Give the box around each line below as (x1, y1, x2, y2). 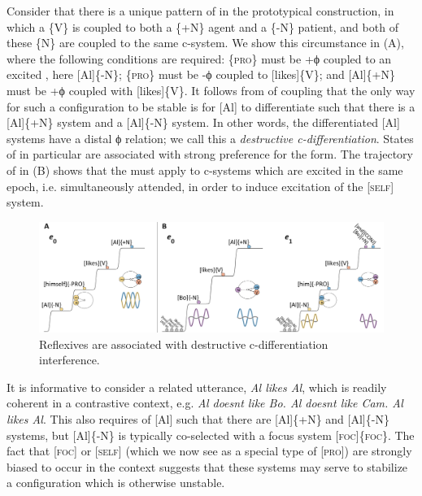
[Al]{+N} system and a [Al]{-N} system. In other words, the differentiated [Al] (7, 114, 400, 131)
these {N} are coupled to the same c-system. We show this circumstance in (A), (7, 34, 404, 51)
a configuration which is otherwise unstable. (7, 474, 225, 491)
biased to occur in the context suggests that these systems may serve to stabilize (7, 458, 408, 475)
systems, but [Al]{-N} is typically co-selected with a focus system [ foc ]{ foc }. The (7, 426, 415, 443)
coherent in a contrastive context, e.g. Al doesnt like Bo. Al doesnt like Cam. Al (7, 394, 403, 411)
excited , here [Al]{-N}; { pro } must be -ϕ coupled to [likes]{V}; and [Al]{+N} (7, 66, 395, 83)
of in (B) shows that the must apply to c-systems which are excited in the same (7, 161, 403, 178)
